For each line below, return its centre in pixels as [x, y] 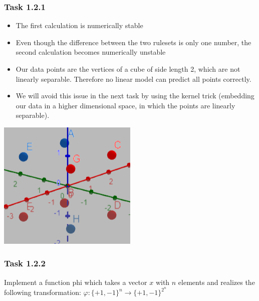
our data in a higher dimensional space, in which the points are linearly [125, 105]
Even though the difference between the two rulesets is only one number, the [134, 42]
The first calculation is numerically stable [79, 25]
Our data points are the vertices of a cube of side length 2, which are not [128, 69]
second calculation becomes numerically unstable [91, 52]
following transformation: [43, 292]
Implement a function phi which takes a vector [76, 282]
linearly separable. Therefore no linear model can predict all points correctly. [134, 79]
